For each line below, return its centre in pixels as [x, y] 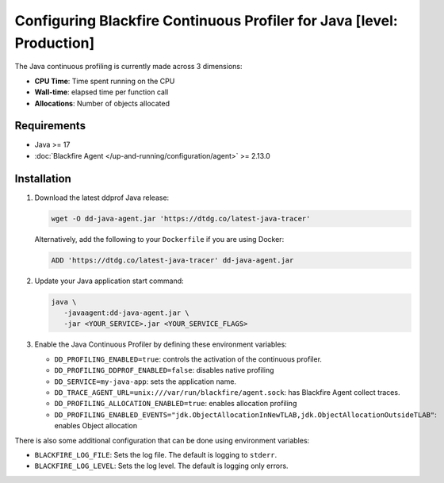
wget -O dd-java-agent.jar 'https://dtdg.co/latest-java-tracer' [181, 218]
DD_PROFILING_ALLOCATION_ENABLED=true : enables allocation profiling [176, 404]
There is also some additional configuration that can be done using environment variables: [162, 440]
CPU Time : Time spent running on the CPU [105, 81]
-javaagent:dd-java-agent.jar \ [126, 313]
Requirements [50, 126]
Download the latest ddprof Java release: [102, 197]
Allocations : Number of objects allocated [102, 103]
